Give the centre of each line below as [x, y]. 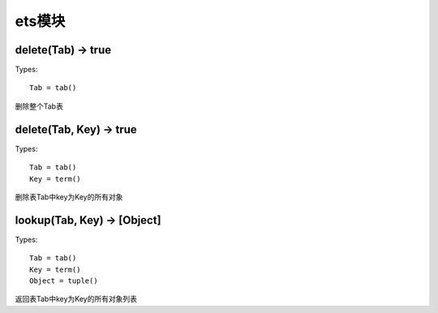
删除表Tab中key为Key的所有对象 [69, 197]
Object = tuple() [64, 281]
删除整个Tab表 [39, 106]
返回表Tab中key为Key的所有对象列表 [76, 299]
